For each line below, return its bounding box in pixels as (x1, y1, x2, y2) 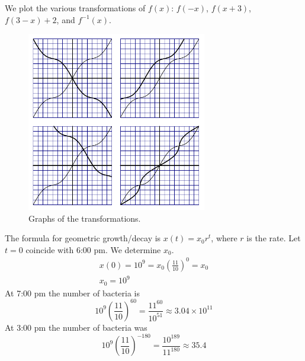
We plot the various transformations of (5, 2, 146, 14)
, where (211, 232, 237, 244)
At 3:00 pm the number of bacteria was (5, 321, 147, 333)
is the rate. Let (246, 232, 301, 244)
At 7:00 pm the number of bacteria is (5, 286, 140, 299)
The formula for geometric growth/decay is (5, 232, 161, 244)
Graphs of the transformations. (28, 212, 141, 224)
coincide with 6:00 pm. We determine (25, 243, 161, 255)
